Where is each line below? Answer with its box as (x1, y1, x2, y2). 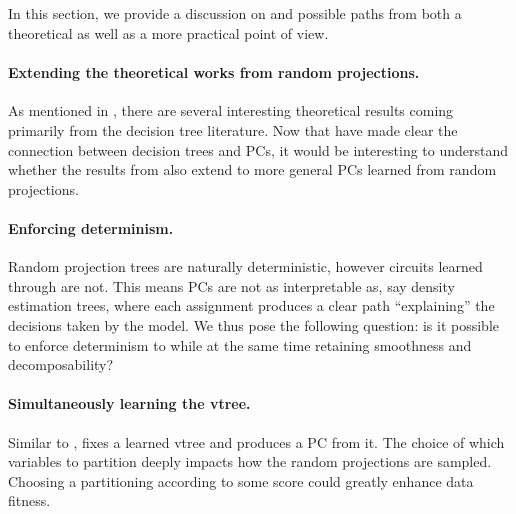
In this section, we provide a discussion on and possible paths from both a (8, 3, 462, 24)
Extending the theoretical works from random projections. (8, 62, 420, 83)
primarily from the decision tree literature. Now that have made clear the (8, 119, 458, 140)
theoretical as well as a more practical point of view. (8, 22, 329, 43)
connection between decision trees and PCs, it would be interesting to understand (8, 139, 509, 160)
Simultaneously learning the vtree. (8, 393, 251, 414)
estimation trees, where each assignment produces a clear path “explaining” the (8, 295, 495, 316)
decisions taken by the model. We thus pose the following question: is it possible (8, 314, 499, 335)
